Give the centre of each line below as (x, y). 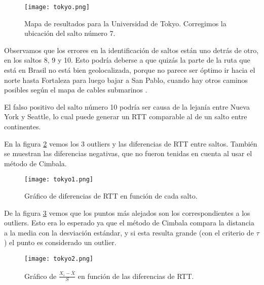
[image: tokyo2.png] (59, 259)
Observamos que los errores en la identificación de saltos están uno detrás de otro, (131, 50)
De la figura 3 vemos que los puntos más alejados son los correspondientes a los (127, 212)
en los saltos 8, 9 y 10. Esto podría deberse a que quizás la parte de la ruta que (127, 60)
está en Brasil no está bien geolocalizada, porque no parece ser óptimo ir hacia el (130, 70)
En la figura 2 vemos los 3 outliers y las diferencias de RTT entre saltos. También (131, 143)
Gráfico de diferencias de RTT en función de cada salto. (111, 196)
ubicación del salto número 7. (70, 33)
